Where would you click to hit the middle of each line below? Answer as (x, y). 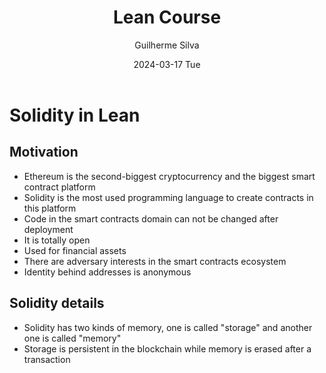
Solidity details (57, 303)
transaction (47, 359)
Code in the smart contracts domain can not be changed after (151, 218)
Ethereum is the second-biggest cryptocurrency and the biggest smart (169, 176)
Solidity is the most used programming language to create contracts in (168, 197)
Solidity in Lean (75, 115)
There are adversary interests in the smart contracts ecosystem (155, 261)
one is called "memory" (72, 338)
